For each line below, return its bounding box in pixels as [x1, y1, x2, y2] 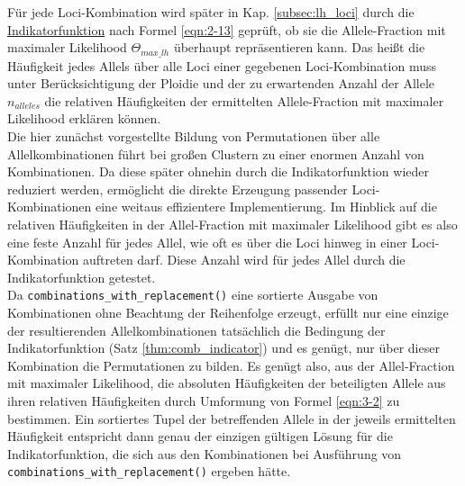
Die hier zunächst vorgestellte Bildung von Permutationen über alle [7, 127, 380, 146]
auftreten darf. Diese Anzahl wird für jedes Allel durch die [83, 250, 406, 269]
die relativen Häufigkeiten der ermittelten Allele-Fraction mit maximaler [44, 91, 444, 110]
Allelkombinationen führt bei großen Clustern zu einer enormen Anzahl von [7, 144, 424, 163]
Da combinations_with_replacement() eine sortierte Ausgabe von [7, 285, 378, 304]
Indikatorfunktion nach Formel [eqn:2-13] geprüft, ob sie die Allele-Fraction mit [7, 20, 446, 39]
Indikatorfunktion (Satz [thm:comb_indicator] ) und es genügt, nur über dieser [7, 338, 440, 357]
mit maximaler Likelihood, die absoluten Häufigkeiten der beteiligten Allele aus [7, 373, 446, 392]
